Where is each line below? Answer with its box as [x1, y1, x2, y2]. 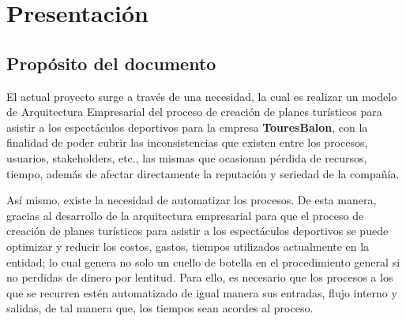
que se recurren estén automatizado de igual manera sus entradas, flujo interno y [6, 284, 397, 300]
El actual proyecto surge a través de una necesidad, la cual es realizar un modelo [6, 88, 397, 104]
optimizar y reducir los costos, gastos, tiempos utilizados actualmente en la [6, 237, 370, 254]
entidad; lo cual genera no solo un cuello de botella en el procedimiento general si [6, 253, 400, 270]
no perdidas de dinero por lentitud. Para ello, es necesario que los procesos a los [6, 269, 393, 286]
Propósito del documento [6, 50, 216, 75]
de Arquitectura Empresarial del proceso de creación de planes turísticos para [6, 103, 382, 120]
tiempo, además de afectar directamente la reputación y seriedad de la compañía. [6, 165, 400, 181]
